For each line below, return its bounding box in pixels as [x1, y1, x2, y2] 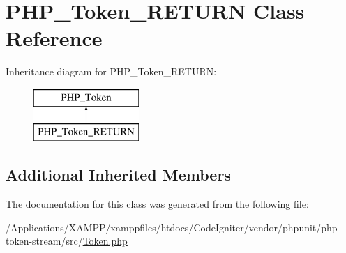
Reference [6, 24, 103, 52]
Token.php [82, 233, 128, 248]
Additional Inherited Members [6, 164, 231, 185]
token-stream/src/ [6, 233, 83, 248]
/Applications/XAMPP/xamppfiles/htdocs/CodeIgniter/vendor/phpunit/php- [6, 220, 341, 234]
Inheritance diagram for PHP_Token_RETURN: [6, 64, 217, 79]
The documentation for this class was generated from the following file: [6, 197, 309, 211]
